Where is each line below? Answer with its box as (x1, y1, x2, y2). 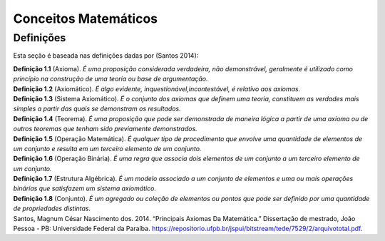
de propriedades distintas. (13, 204, 91, 213)
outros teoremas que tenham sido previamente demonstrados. (13, 125, 197, 133)
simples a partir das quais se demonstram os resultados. (13, 104, 181, 113)
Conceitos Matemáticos (13, 11, 158, 26)
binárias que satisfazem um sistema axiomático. (13, 184, 157, 193)
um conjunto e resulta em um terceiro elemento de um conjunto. (13, 144, 202, 153)
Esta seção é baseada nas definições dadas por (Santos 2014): (13, 51, 199, 60)
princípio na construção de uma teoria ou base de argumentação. (13, 75, 208, 83)
